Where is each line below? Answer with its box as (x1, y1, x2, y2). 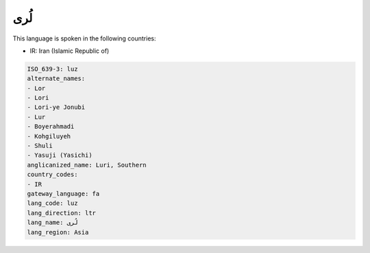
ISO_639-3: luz (27, 65, 78, 73)
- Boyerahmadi (27, 123, 75, 130)
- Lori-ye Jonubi (27, 104, 86, 111)
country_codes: (27, 171, 78, 178)
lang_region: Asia (27, 228, 89, 236)
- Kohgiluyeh (27, 132, 71, 140)
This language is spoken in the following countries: (12, 34, 156, 43)
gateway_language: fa (27, 190, 100, 197)
